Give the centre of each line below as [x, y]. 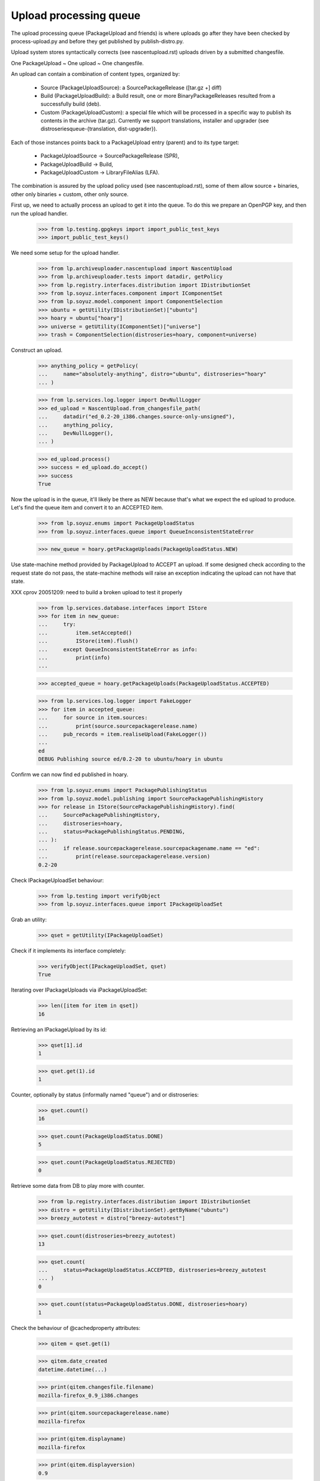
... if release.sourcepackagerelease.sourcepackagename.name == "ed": [149, 848]
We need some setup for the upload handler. [65, 252]
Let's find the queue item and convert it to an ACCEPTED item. [87, 508]
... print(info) [74, 657]
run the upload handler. [39, 213]
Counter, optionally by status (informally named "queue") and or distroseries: [105, 1095]
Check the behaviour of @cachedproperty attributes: [76, 1328]
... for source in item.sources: [93, 718]
